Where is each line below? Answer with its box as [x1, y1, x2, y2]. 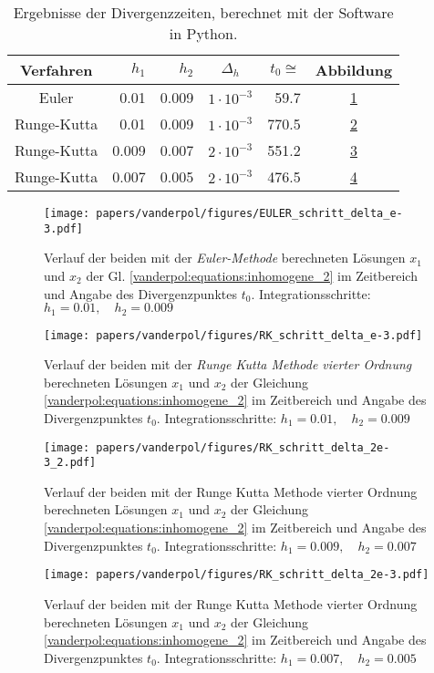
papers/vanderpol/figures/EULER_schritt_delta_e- [96, 207, 403, 220]
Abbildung [315, 59, 393, 80]
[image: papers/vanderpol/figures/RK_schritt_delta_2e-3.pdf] [44, 568, 429, 582]
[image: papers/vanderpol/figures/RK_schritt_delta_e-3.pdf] [44, 328, 423, 342]
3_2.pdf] [44, 456, 97, 470]
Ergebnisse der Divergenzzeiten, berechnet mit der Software [13, 2, 394, 23]
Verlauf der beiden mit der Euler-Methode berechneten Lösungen [44, 248, 406, 267]
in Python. [169, 23, 238, 44]
